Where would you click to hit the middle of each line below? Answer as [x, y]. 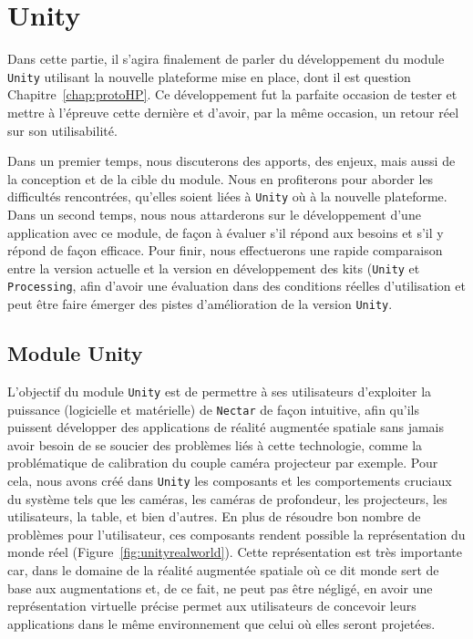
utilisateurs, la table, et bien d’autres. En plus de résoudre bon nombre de [214, 516]
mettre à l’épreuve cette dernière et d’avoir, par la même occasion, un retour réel [233, 112]
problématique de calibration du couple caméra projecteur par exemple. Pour [223, 463]
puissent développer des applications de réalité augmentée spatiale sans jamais [226, 427]
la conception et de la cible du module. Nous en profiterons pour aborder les [221, 178]
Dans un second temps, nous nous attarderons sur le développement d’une [214, 214]
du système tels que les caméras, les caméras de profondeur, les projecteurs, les [227, 498]
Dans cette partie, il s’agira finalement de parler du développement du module [226, 59]
